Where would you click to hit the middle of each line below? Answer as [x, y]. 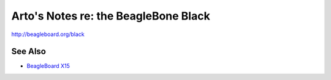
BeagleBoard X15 [48, 66]
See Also [29, 52]
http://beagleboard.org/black [48, 34]
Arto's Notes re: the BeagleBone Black [111, 16]
